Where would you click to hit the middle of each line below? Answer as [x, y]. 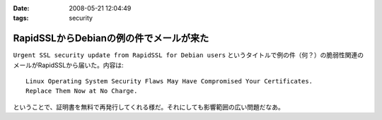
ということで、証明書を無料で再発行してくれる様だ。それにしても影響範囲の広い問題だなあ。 [149, 107]
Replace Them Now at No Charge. [82, 91]
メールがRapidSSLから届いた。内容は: [68, 65]
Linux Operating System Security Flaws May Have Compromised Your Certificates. [169, 82]
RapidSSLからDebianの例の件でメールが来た [111, 38]
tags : [21, 18]
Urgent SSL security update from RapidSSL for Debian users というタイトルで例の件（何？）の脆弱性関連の [189, 55]
